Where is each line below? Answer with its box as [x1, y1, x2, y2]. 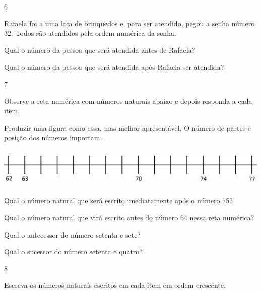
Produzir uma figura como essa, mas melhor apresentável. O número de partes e [4, 122, 251, 133]
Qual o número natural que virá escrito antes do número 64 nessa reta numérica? [4, 212, 254, 222]
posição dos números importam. [4, 132, 102, 143]
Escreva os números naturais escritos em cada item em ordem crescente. [4, 280, 226, 290]
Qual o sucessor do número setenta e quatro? [4, 246, 143, 257]
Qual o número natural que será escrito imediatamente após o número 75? [4, 195, 233, 206]
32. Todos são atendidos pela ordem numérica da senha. [4, 28, 176, 38]
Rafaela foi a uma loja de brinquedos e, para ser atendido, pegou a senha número [4, 18, 255, 28]
